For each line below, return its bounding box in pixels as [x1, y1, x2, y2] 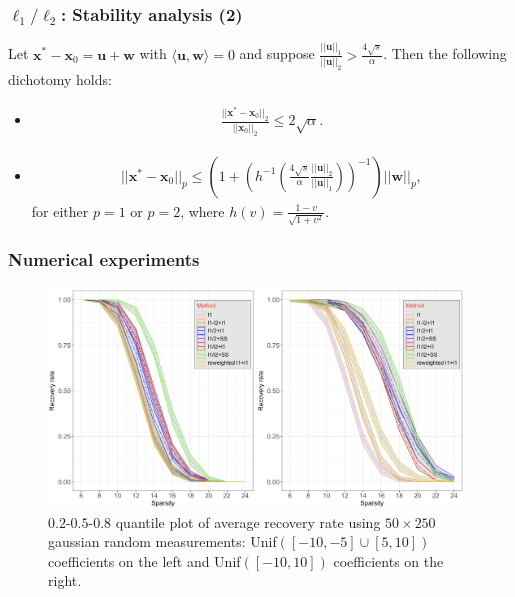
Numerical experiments [8, 247, 200, 272]
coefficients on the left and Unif [48, 550, 241, 571]
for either [31, 200, 89, 221]
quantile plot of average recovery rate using [115, 511, 381, 532]
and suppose [239, 43, 315, 64]
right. [48, 570, 82, 591]
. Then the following [383, 43, 507, 64]
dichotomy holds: [8, 68, 112, 89]
